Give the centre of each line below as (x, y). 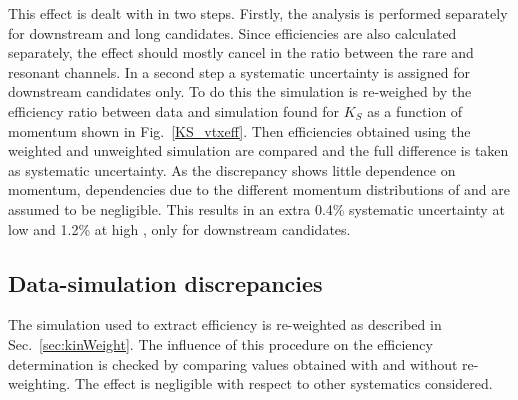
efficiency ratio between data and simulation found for (174, 110)
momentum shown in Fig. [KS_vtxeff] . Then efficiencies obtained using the (239, 130)
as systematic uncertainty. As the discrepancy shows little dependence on (232, 169)
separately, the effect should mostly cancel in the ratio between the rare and (241, 52)
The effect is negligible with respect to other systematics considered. (283, 383)
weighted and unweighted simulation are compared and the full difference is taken (258, 150)
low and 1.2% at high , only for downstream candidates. (179, 228)
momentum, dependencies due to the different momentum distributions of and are (259, 189)
